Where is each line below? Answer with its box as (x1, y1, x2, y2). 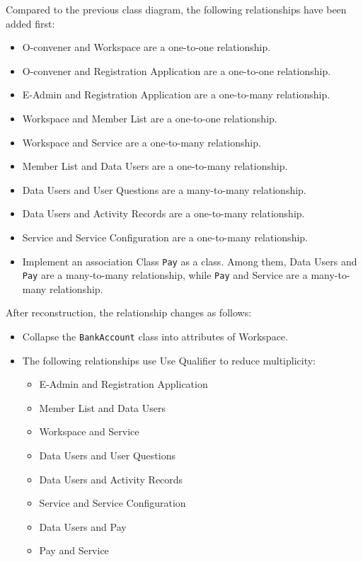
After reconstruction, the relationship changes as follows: (6, 305, 252, 320)
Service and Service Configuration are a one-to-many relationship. (22, 229, 308, 244)
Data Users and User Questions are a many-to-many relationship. (22, 182, 306, 197)
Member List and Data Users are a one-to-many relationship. (22, 159, 288, 173)
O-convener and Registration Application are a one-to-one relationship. (22, 63, 331, 78)
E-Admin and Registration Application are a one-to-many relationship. (22, 87, 330, 102)
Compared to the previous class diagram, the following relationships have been (6, 2, 347, 16)
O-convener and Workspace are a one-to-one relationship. (22, 40, 271, 55)
